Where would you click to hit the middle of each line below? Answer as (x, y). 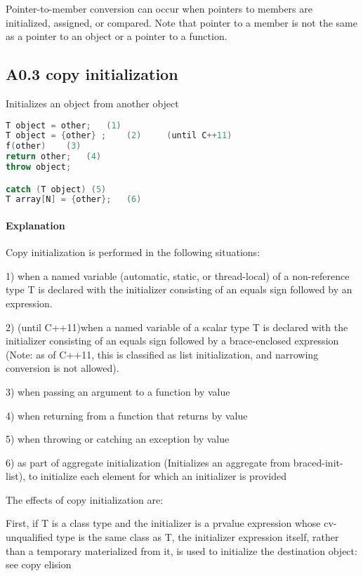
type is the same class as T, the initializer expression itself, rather (197, 537)
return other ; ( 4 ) (54, 157)
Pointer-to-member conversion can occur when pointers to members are (159, 8)
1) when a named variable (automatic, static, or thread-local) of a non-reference (178, 275)
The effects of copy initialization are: (85, 499)
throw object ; (39, 167)
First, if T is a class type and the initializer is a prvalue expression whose (163, 523)
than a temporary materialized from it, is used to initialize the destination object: (181, 550)
